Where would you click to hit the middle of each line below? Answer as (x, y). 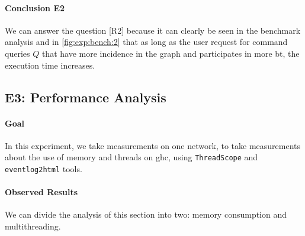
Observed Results (41, 192)
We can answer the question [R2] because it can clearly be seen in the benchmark (153, 30)
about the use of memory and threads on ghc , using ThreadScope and (131, 157)
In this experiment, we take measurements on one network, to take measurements (152, 145)
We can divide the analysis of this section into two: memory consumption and (146, 214)
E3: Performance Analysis (86, 97)
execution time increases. (50, 65)
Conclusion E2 (35, 7)
